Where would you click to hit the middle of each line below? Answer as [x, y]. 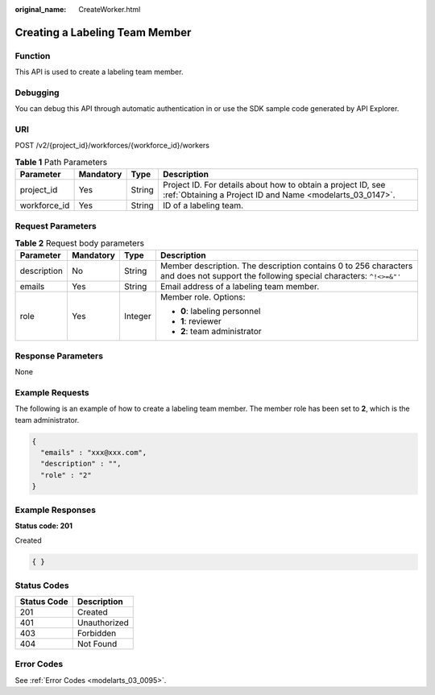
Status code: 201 [43, 525]
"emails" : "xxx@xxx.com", [94, 452]
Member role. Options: [203, 297]
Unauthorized [103, 623]
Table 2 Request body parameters [80, 243]
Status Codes [42, 585]
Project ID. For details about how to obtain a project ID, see [274, 185]
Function [33, 56]
